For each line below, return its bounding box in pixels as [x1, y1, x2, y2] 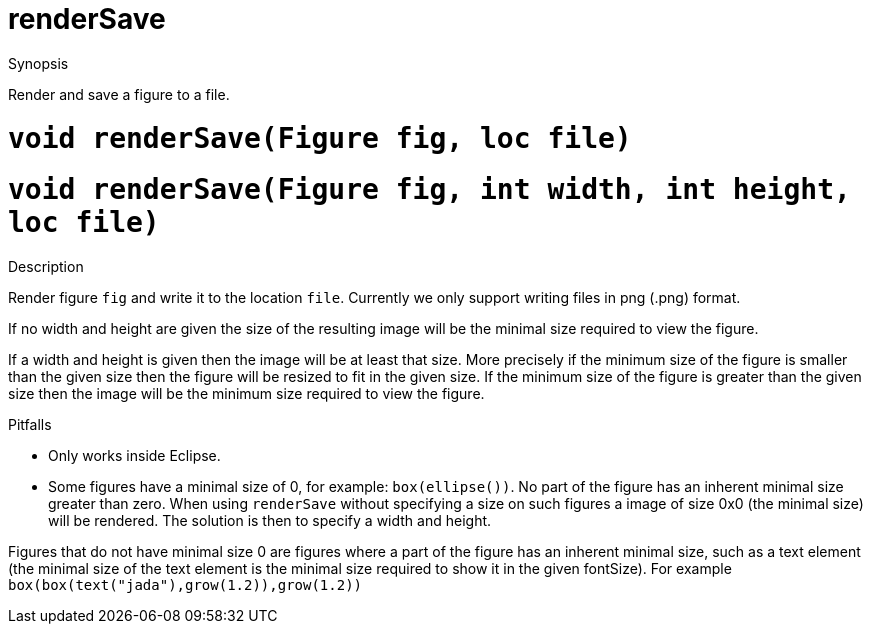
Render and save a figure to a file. [8, 85, 230, 103]
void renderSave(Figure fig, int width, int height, [8, 173, 851, 207]
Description [8, 258, 84, 275]
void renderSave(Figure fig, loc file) [8, 121, 632, 155]
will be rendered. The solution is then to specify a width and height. [48, 512, 492, 529]
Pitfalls [8, 416, 52, 433]
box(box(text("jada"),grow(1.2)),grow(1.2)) [8, 577, 363, 593]
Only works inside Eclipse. [48, 447, 221, 464]
